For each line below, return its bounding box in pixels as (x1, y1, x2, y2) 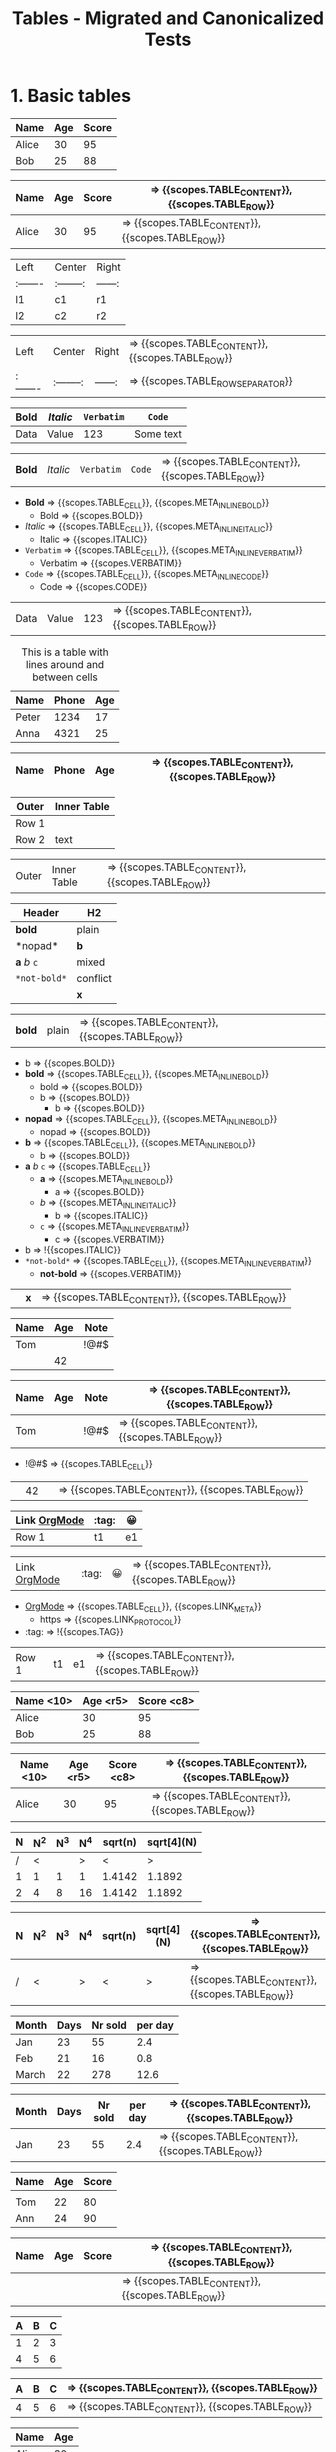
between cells (32, 670, 98, 684)
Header (23, 905, 60, 919)
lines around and (25, 658, 105, 671)
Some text (134, 427, 183, 441)
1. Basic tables (10, 85, 132, 107)
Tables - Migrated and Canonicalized (11, 7, 325, 30)
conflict (76, 971, 113, 985)
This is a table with (21, 645, 110, 659)
